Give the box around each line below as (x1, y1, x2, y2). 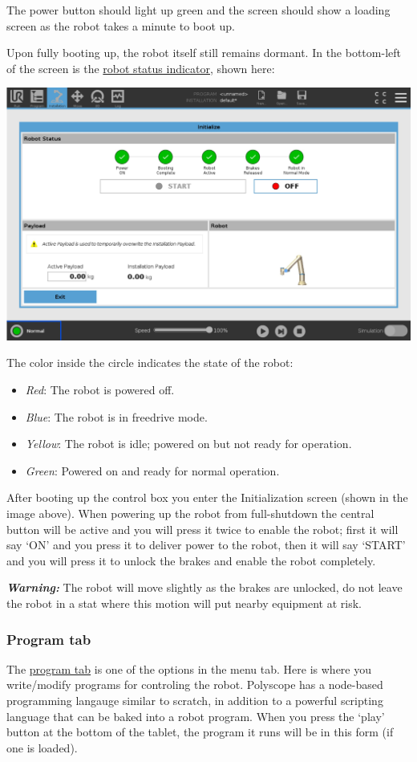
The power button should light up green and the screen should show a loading (6, 2, 391, 18)
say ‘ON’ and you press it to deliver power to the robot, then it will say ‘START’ (6, 536, 406, 553)
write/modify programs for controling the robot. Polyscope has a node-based (6, 676, 383, 693)
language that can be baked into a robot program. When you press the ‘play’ (6, 707, 385, 724)
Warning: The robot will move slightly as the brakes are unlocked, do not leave (6, 579, 403, 596)
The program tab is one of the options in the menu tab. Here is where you (6, 660, 371, 677)
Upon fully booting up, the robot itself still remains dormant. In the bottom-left (6, 44, 401, 61)
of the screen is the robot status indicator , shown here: (6, 59, 275, 76)
